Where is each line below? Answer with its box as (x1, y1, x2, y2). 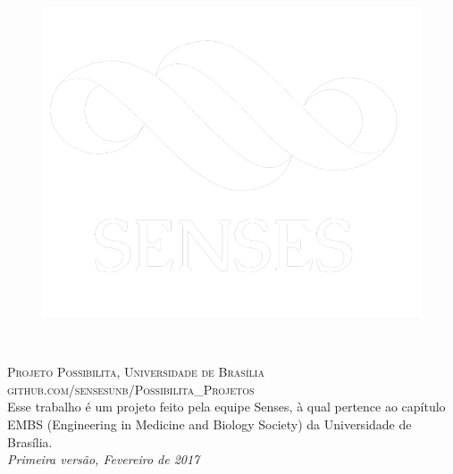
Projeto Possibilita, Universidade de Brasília (7, 362, 264, 381)
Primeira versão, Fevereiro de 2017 (7, 450, 200, 469)
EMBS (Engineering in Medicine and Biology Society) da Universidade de (7, 414, 412, 433)
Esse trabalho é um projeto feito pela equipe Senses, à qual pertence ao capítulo (7, 397, 446, 416)
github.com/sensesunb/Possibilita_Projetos (7, 379, 255, 398)
